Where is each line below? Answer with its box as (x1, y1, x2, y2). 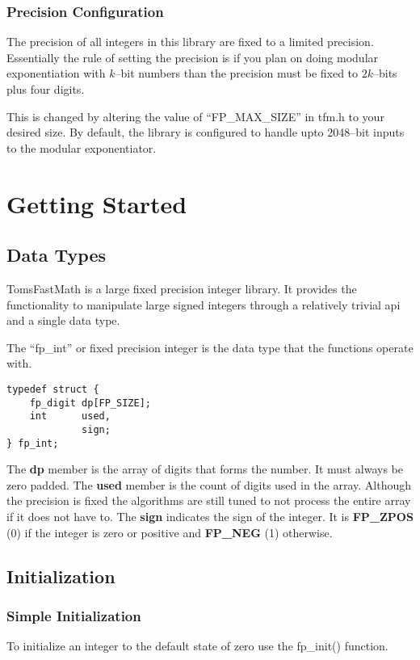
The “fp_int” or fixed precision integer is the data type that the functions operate (6, 338, 414, 355)
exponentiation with (6, 65, 106, 82)
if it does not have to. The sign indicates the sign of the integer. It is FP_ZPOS (6, 507, 414, 524)
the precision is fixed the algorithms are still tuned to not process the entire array (6, 492, 411, 509)
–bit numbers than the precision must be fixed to (115, 65, 359, 82)
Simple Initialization (6, 605, 141, 625)
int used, (29, 410, 111, 422)
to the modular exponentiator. (6, 139, 157, 156)
